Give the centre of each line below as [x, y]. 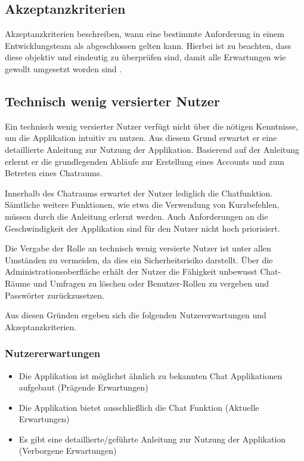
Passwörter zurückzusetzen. [55, 295]
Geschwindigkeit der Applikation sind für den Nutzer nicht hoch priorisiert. [142, 228]
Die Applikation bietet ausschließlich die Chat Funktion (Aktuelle [139, 407]
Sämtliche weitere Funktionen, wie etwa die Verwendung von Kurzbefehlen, [142, 205]
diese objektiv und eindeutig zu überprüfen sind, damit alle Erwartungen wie [145, 57]
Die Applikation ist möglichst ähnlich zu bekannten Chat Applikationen [151, 375]
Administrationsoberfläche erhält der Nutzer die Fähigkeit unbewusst [131, 271]
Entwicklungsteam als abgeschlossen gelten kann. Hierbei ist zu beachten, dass [148, 45]
